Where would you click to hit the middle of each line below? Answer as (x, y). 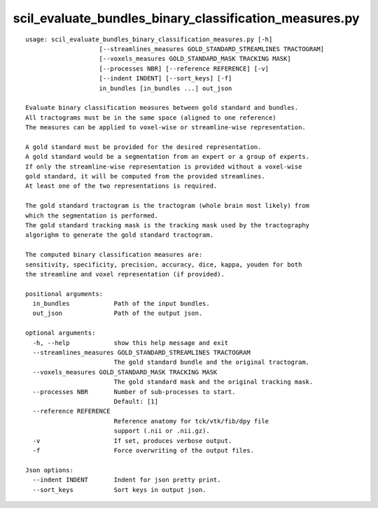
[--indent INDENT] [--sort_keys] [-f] (166, 78)
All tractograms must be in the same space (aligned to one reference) (151, 118)
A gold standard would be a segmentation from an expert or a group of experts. (168, 157)
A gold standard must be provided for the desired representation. (143, 147)
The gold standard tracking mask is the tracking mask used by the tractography (168, 225)
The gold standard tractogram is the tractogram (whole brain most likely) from (168, 206)
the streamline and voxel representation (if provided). (125, 274)
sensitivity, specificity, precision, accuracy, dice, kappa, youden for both (164, 264)
